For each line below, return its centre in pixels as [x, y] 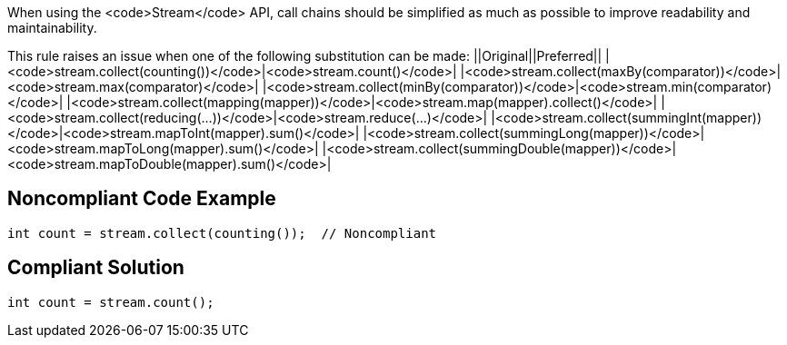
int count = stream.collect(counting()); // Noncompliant [222, 233]
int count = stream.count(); [111, 302]
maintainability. [52, 28]
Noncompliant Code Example [142, 199]
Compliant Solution [96, 268]
